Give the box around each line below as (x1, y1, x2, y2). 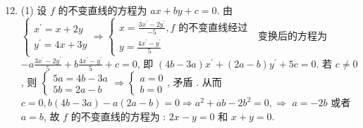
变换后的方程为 (258, 27, 328, 42)
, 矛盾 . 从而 (167, 75, 222, 89)
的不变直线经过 (178, 23, 248, 33)
